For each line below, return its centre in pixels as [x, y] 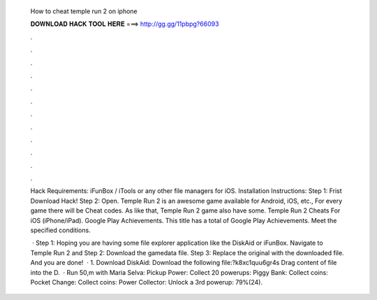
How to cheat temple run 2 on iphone [84, 11]
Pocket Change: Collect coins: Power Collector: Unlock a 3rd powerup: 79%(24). [147, 282]
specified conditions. [60, 230]
